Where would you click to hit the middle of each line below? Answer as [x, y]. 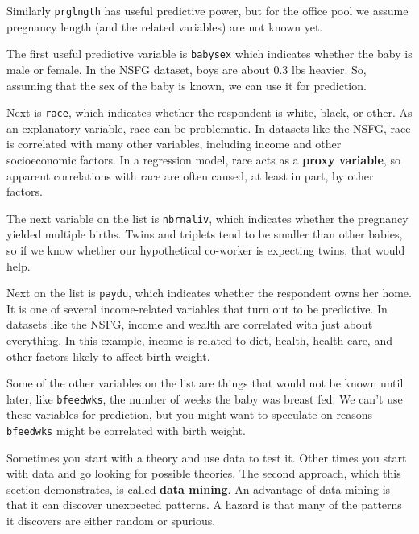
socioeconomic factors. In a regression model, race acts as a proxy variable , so [204, 159]
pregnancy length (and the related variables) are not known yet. [165, 26]
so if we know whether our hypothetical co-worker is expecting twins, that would [206, 249]
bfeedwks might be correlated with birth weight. [126, 431]
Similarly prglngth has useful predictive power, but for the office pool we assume [207, 10]
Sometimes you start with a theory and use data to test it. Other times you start [207, 457]
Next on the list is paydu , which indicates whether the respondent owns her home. [209, 293]
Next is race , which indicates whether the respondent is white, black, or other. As [209, 112]
